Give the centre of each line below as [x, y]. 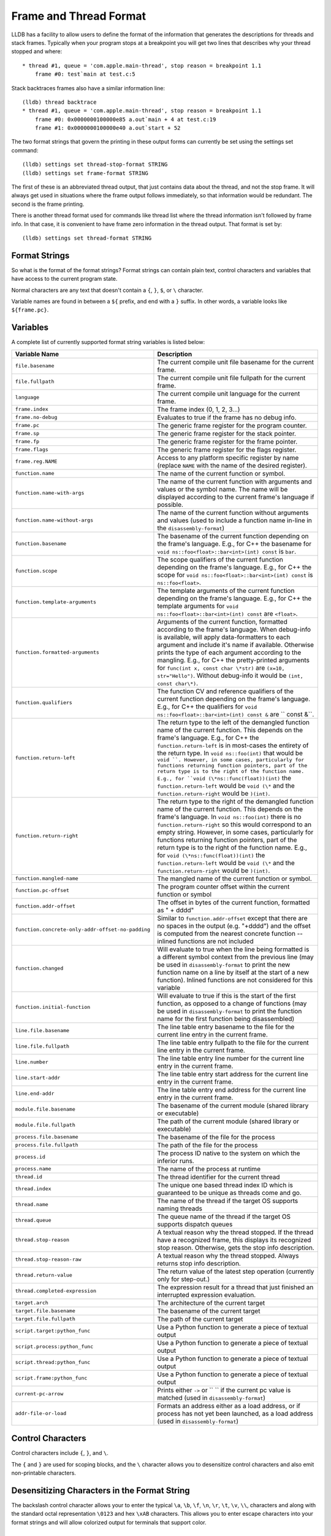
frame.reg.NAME [36, 462]
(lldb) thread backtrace [59, 102]
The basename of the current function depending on [233, 536]
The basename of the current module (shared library [233, 1105]
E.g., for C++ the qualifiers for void [207, 707]
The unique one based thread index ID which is [225, 1185]
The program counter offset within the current [223, 887]
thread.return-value [44, 1275]
